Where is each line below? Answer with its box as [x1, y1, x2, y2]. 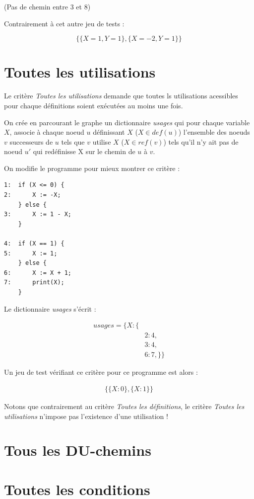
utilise [92, 136, 111, 147]
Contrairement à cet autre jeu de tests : [4, 18, 125, 28]
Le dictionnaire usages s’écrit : [4, 303, 96, 314]
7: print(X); [4, 279, 64, 286]
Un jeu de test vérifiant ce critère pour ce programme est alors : [4, 367, 198, 377]
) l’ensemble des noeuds [178, 127, 250, 137]
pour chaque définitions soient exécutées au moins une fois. [4, 100, 183, 110]
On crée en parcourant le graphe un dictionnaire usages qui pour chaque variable [4, 117, 250, 127]
